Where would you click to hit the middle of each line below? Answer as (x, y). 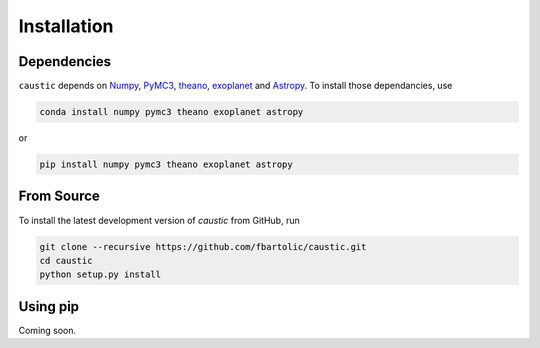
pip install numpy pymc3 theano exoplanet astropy (166, 164)
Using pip (49, 306)
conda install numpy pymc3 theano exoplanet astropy (171, 112)
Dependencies (65, 61)
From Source (59, 196)
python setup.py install (100, 274)
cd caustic (66, 260)
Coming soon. (47, 330)
